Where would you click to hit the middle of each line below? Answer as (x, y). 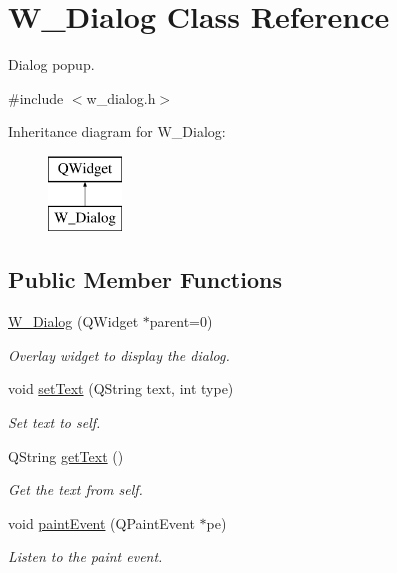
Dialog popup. (51, 64)
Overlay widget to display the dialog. (119, 354)
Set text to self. (54, 422)
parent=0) (181, 321)
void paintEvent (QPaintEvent (101, 522)
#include (36, 97)
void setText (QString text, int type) (121, 388)
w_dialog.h (121, 97)
